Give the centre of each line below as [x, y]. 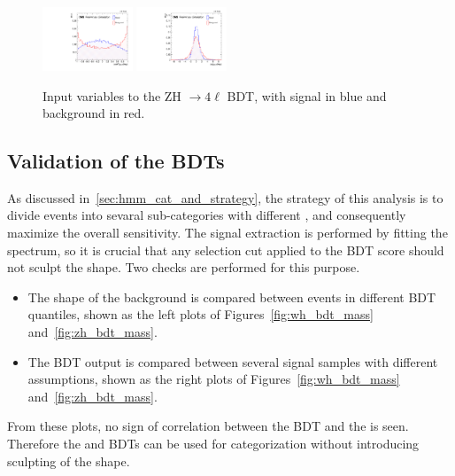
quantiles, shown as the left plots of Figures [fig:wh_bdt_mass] [201, 314]
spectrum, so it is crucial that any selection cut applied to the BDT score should [226, 250]
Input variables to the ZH [112, 95]
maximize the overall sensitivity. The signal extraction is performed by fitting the [227, 233]
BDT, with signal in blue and [307, 95]
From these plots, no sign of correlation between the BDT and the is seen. [208, 426]
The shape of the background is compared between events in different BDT [232, 297]
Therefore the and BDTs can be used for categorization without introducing [213, 444]
